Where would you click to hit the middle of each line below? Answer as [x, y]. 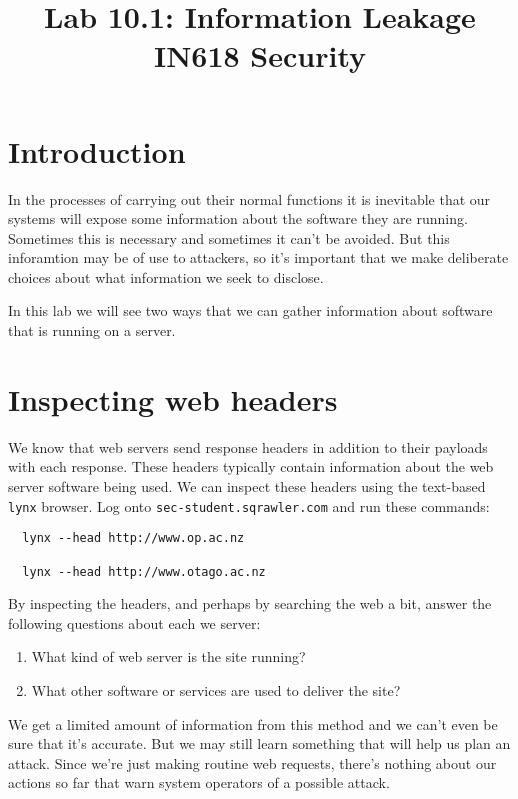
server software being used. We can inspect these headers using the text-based [247, 485]
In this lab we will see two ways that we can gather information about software [250, 310]
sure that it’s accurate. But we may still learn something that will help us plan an [259, 743]
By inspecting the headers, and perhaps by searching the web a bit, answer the [250, 603]
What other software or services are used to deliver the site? [216, 689]
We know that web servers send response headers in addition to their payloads [248, 446]
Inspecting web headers [173, 398]
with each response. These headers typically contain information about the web [251, 466]
